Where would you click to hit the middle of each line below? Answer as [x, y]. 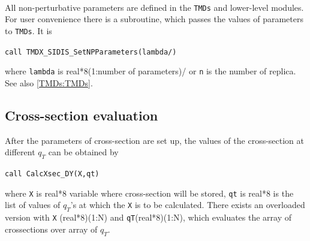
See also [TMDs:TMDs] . [49, 82]
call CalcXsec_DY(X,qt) [52, 174]
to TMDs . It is [28, 30]
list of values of [33, 205]
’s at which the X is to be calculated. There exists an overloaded [188, 205]
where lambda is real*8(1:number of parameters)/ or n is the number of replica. [151, 71]
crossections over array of [51, 229]
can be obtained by [83, 152]
